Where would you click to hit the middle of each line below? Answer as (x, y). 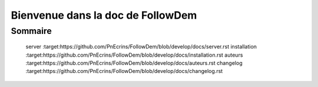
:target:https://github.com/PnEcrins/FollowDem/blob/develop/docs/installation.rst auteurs (134, 55)
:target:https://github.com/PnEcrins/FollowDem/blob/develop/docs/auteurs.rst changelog (134, 63)
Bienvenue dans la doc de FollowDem (104, 15)
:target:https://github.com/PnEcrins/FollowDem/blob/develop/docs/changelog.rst (124, 71)
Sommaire (32, 31)
